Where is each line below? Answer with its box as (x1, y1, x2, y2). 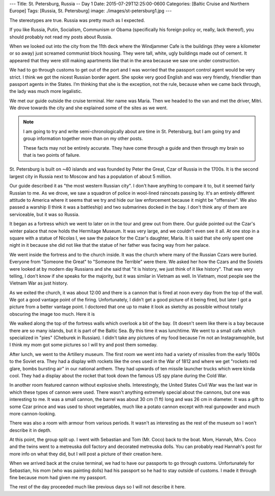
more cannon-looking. (9, 410, 56, 416)
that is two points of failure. (23, 152, 81, 158)
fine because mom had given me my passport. (9, 475, 107, 481)
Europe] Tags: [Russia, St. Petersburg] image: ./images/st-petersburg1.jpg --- (9, 8, 172, 14)
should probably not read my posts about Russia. (9, 34, 113, 40)
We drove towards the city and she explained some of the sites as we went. (9, 105, 168, 111)
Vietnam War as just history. (9, 280, 68, 286)
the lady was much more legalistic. (9, 88, 82, 95)
